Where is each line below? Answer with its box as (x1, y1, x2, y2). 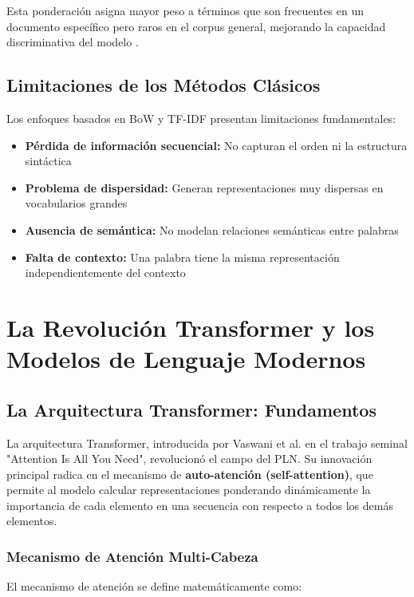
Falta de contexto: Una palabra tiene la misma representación (25, 248, 340, 265)
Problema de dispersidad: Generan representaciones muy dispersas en (25, 179, 384, 196)
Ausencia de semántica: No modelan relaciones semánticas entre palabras (25, 221, 399, 238)
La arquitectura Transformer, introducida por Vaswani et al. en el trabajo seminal (6, 434, 408, 451)
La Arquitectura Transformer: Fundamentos (6, 397, 377, 421)
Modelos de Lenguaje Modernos (6, 342, 366, 375)
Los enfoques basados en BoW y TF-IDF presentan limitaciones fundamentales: (6, 109, 396, 126)
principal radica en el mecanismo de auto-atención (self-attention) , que (6, 465, 373, 482)
